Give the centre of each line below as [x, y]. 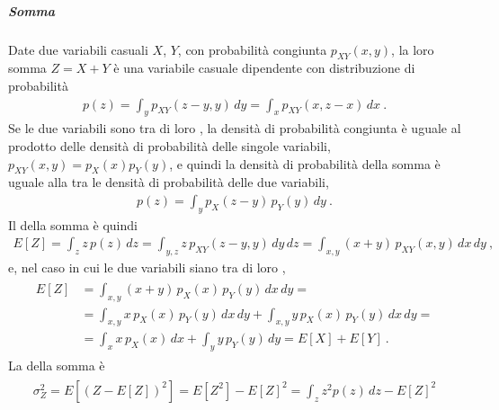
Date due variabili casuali [78, 49]
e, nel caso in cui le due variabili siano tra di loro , [147, 267]
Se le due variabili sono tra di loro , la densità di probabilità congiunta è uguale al [235, 128]
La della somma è [57, 365]
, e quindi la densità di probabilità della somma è [305, 163]
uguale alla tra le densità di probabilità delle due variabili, [169, 182]
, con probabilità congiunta [252, 49]
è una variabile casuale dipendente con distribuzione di [264, 68]
